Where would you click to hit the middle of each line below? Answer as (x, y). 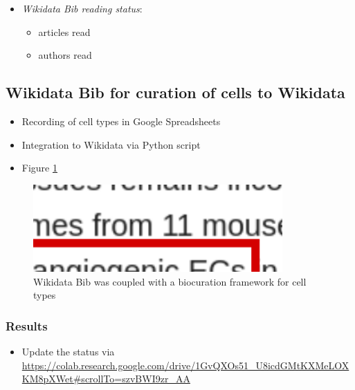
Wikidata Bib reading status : (82, 8)
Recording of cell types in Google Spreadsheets (121, 121)
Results (27, 325)
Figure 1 (39, 168)
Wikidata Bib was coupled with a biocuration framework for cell (170, 281)
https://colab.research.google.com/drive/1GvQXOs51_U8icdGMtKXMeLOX (185, 365)
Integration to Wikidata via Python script (111, 144)
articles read (64, 31)
